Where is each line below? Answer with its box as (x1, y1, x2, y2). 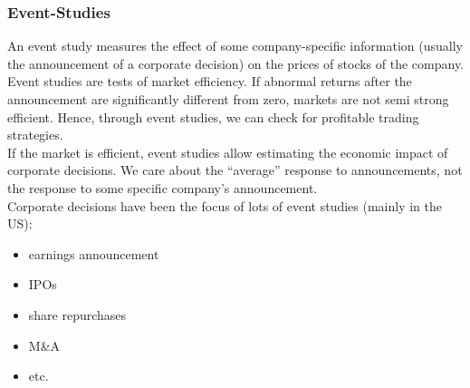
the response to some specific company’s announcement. (7, 178, 318, 197)
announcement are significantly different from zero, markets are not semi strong (7, 90, 449, 108)
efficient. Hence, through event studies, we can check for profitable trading (7, 107, 419, 126)
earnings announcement (28, 244, 159, 263)
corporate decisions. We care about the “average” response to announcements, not (7, 160, 463, 179)
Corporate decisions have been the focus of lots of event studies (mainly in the (7, 196, 443, 215)
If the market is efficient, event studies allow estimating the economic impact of (7, 142, 448, 161)
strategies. (7, 125, 63, 144)
